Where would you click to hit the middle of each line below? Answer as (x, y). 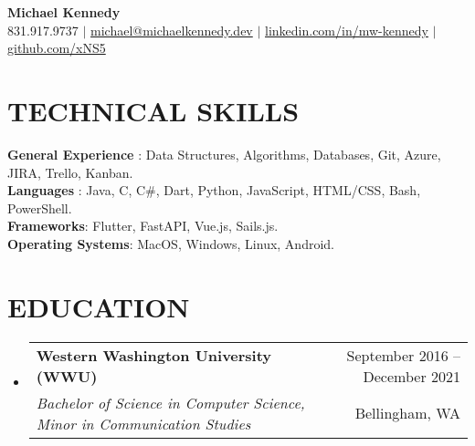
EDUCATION (99, 306)
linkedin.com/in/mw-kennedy (347, 30)
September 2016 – (403, 355)
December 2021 (412, 376)
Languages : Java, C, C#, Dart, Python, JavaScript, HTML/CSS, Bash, (214, 190)
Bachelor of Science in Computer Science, (170, 402)
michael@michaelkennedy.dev (172, 30)
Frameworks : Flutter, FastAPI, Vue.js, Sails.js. (143, 226)
